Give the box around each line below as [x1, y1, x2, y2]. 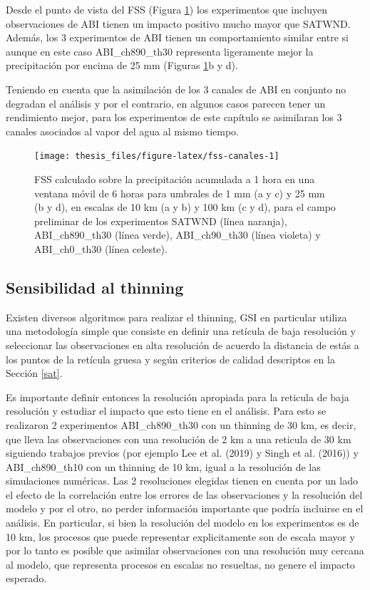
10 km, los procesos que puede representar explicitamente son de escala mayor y [6, 529, 355, 544]
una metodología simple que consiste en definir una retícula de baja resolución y [6, 324, 356, 338]
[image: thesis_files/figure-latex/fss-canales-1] [34, 151, 279, 162]
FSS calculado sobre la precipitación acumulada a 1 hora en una [34, 172, 315, 186]
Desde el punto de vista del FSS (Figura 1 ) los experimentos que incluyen [6, 2, 327, 16]
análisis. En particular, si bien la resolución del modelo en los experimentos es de [6, 515, 359, 530]
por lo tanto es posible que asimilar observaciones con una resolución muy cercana [6, 543, 364, 558]
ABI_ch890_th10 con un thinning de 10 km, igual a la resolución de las [6, 459, 321, 474]
